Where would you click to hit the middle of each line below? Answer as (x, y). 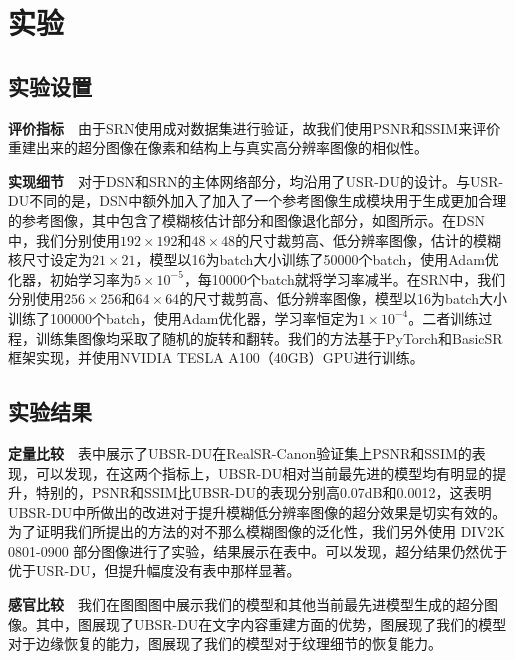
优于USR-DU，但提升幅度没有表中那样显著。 (154, 570)
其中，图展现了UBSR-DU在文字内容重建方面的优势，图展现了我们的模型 (271, 623)
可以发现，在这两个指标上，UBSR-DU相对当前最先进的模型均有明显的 (264, 472)
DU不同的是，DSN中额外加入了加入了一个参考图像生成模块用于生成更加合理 (257, 200)
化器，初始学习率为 (71, 278)
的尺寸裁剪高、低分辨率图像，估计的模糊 (368, 239)
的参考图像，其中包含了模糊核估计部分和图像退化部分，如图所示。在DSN (246, 219)
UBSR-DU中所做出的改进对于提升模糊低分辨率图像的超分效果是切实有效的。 (257, 511)
